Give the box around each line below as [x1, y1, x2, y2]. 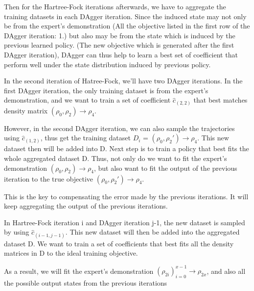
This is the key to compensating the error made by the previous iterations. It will [4, 191, 249, 201]
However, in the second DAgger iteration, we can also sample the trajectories [4, 123, 235, 133]
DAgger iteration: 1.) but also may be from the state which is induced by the [4, 30, 235, 40]
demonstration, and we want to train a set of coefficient [4, 95, 171, 105]
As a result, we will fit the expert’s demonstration [4, 265, 154, 276]
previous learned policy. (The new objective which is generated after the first [4, 40, 234, 50]
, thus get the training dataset [40, 132, 131, 143]
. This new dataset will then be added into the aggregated [65, 227, 240, 237]
